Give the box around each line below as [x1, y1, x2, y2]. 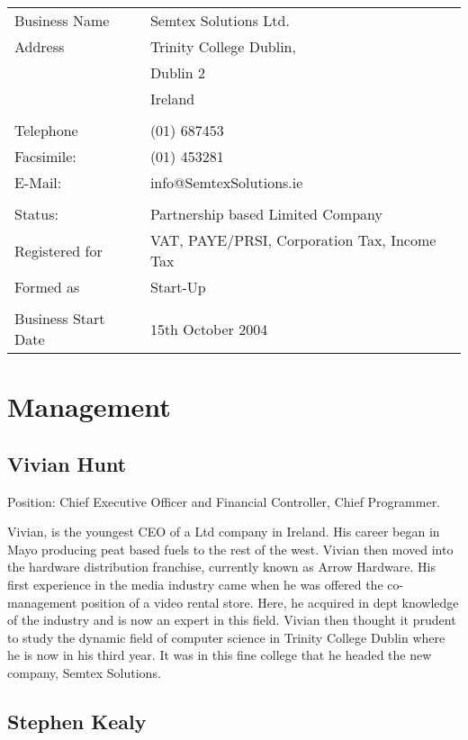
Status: [14, 203, 58, 224]
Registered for [14, 239, 103, 261]
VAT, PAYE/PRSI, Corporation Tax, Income [149, 230, 436, 250]
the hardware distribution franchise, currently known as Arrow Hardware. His [7, 557, 436, 576]
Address [14, 36, 65, 57]
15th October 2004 [149, 318, 268, 339]
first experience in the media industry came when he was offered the [7, 574, 383, 593]
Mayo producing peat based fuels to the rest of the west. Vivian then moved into [7, 539, 454, 558]
